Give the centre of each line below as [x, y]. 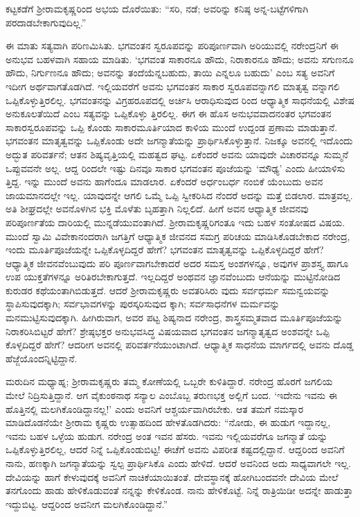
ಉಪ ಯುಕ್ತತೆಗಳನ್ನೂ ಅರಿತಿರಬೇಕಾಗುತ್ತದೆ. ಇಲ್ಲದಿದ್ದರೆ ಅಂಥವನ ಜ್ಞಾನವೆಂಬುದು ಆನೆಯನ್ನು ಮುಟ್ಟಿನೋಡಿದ [173, 277]
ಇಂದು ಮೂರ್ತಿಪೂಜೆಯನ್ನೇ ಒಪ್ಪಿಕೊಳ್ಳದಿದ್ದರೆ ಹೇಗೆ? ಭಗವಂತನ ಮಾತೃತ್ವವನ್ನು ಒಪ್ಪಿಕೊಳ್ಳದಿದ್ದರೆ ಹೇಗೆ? [165, 249]
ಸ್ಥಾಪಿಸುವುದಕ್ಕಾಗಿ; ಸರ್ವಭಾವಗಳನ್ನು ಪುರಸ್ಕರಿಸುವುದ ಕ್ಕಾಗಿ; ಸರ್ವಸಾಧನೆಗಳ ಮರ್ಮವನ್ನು [143, 304]
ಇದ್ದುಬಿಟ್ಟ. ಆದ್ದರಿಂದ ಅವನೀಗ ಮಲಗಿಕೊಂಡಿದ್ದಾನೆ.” [87, 503]
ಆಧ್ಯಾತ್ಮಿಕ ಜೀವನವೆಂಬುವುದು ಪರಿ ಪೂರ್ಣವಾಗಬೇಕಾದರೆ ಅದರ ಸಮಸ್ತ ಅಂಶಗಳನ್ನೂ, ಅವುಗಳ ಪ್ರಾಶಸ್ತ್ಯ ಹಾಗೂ [177, 263]
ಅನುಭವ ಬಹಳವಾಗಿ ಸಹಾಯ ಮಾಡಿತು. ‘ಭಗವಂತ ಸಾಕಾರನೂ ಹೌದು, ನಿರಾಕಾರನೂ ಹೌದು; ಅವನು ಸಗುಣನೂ [180, 59]
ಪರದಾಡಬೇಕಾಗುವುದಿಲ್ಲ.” [46, 22]
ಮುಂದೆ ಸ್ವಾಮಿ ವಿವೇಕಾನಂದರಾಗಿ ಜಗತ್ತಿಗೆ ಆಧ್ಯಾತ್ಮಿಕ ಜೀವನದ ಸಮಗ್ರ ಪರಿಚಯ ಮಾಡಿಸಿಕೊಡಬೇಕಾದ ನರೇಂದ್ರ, [178, 236]
